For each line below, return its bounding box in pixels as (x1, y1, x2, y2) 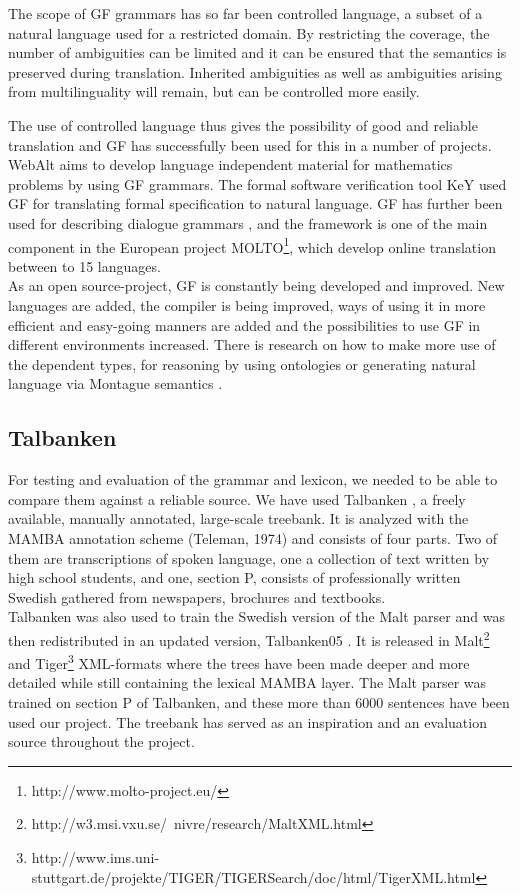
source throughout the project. (8, 731, 195, 752)
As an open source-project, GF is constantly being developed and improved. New (8, 275, 505, 296)
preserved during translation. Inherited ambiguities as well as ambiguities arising (8, 61, 502, 82)
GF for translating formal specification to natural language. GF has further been (8, 193, 503, 214)
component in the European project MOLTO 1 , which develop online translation (8, 233, 496, 257)
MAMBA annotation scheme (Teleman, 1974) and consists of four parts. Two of (8, 527, 498, 548)
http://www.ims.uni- (31, 846, 160, 867)
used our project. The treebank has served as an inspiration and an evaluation (8, 711, 487, 732)
